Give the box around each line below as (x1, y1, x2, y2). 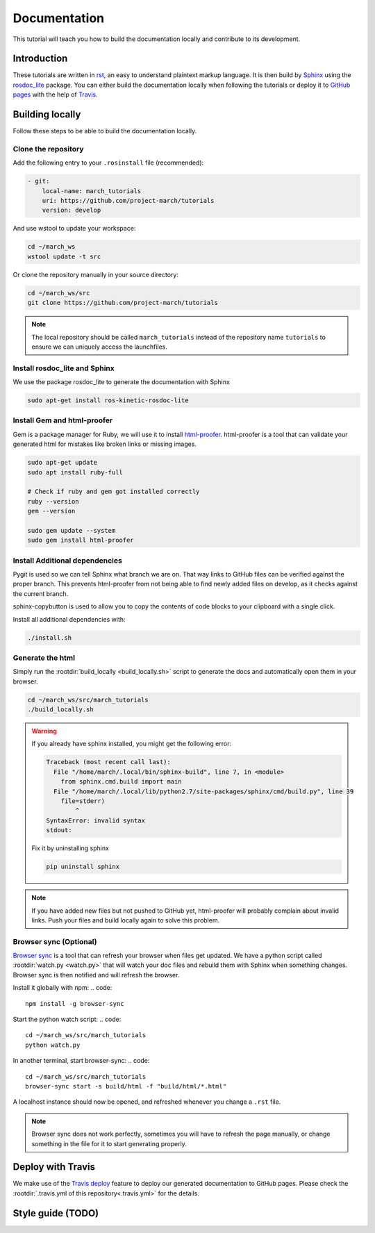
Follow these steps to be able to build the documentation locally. (12, 127, 197, 135)
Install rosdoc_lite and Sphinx (12, 363, 115, 373)
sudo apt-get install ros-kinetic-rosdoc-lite (27, 397, 189, 404)
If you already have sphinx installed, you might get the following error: (31, 740, 232, 748)
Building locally (12, 108, 81, 121)
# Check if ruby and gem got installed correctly (27, 488, 200, 496)
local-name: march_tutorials (42, 187, 142, 195)
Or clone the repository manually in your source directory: (12, 270, 178, 279)
